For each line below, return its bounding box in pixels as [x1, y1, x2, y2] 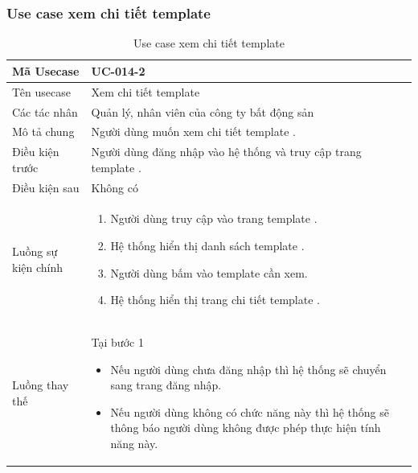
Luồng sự [12, 243, 58, 260]
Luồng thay [12, 376, 69, 393]
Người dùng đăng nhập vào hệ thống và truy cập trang [91, 143, 362, 160]
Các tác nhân [12, 103, 78, 120]
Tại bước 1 [91, 334, 144, 351]
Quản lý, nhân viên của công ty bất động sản [91, 103, 314, 120]
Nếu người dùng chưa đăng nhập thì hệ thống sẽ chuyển [110, 360, 387, 377]
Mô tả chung [12, 123, 75, 140]
